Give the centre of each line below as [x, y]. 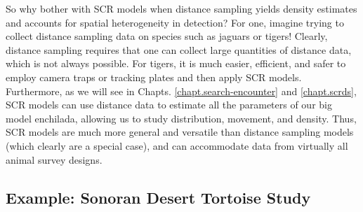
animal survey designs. [54, 159]
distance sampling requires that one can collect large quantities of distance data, [179, 49]
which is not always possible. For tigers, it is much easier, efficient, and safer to [176, 63]
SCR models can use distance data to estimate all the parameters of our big [169, 105]
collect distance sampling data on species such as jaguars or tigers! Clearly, [167, 36]
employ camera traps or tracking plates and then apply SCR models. [154, 77]
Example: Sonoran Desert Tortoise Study [158, 197]
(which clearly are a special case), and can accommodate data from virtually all [177, 145]
